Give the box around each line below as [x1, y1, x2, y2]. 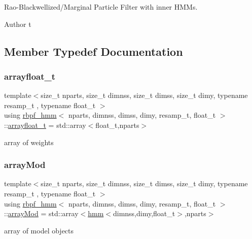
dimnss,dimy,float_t [113, 208, 175, 219]
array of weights [4, 136, 54, 147]
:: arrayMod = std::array [4, 208, 79, 219]
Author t [4, 18, 31, 29]
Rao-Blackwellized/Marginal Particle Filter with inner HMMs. [4, 2, 198, 12]
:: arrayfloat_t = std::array [4, 119, 86, 130]
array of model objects [4, 225, 74, 235]
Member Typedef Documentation [4, 43, 183, 59]
